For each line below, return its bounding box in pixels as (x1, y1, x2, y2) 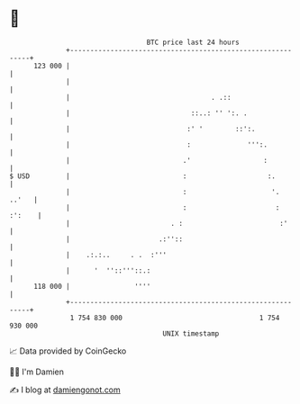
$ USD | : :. (9, 171, 277, 181)
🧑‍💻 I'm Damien (9, 366, 65, 377)
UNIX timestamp (162, 328, 220, 338)
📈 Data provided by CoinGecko (9, 346, 127, 356)
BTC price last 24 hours (146, 38, 241, 47)
